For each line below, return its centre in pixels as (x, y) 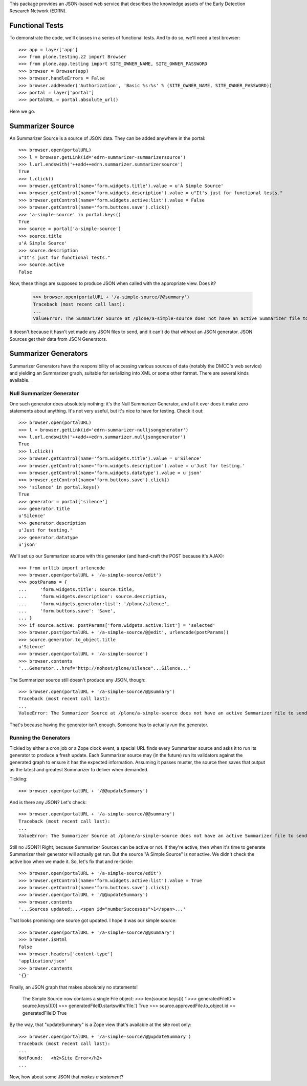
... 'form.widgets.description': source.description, (93, 597)
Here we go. (23, 111)
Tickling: (18, 779)
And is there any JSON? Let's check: (48, 802)
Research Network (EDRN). (38, 11)
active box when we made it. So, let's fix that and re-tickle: (71, 862)
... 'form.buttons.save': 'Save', (67, 611)
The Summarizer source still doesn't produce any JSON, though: (78, 680)
